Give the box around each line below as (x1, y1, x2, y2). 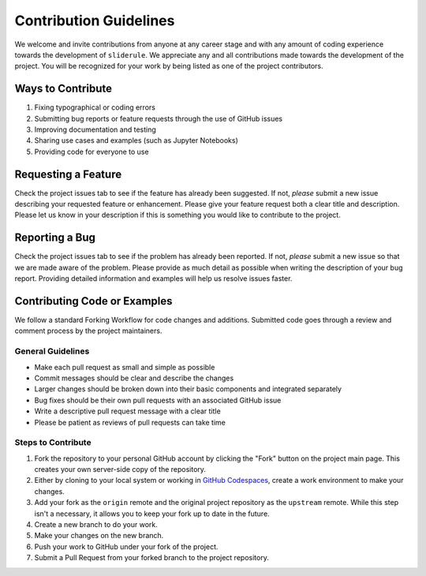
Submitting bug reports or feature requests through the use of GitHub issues (34, 114, 283, 123)
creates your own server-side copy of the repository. (34, 465, 207, 474)
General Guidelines (14, 346, 90, 357)
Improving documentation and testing (34, 125, 157, 134)
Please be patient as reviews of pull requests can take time (34, 417, 226, 427)
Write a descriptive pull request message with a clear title (34, 406, 221, 416)
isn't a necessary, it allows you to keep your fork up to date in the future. (34, 509, 270, 518)
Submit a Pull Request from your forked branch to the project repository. (34, 553, 270, 563)
